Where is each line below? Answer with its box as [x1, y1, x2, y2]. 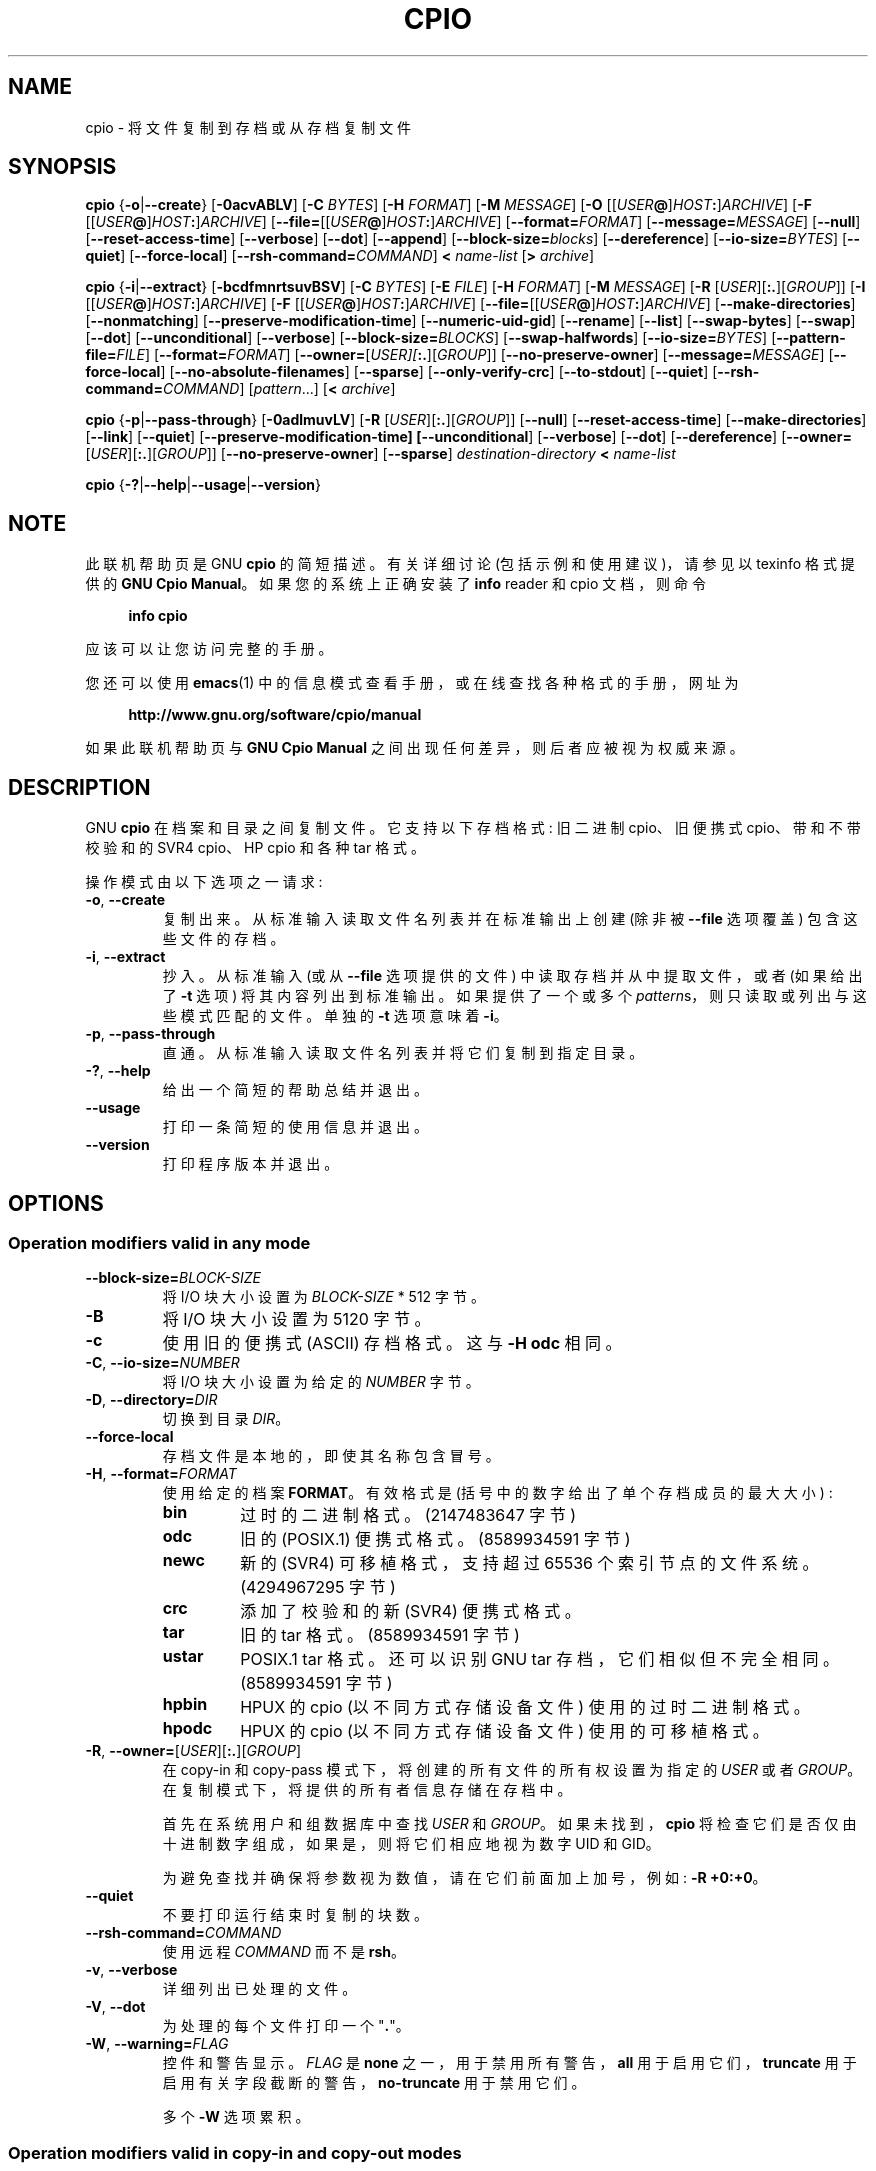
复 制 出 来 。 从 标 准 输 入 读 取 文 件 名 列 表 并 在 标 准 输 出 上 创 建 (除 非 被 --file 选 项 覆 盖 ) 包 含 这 [162, 910, 858, 928]
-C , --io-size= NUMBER [85, 1354, 240, 1372]
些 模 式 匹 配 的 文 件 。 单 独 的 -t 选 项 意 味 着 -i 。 [162, 1007, 508, 1025]
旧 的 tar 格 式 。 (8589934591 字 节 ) [240, 1625, 520, 1646]
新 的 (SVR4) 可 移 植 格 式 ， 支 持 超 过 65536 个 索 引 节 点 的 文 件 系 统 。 [240, 1553, 819, 1574]
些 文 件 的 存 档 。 [162, 930, 285, 948]
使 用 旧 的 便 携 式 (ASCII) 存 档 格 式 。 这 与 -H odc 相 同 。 [162, 1333, 622, 1354]
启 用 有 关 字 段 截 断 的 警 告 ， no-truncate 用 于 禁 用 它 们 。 [162, 2074, 586, 2092]
